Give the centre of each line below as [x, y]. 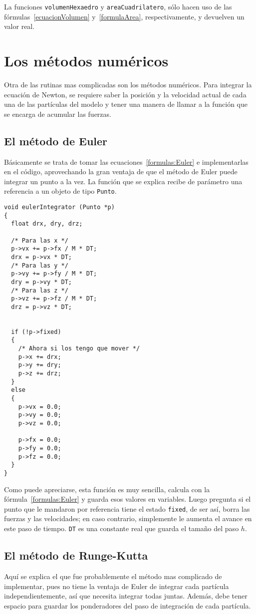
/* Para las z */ [40, 290]
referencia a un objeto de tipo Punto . [60, 191]
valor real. [19, 26]
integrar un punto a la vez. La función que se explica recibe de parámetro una [123, 181]
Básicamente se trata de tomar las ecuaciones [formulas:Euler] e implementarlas [126, 161]
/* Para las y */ [40, 265]
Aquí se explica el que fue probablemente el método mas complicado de [113, 576]
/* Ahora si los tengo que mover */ [79, 349]
